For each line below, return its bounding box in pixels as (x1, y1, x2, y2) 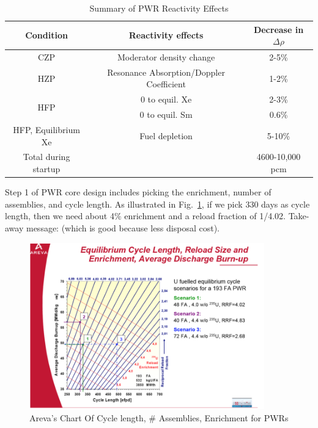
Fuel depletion (139, 129, 193, 142)
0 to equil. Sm (139, 108, 193, 121)
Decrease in (253, 23, 304, 35)
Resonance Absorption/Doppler (107, 65, 225, 78)
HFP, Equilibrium (13, 123, 80, 136)
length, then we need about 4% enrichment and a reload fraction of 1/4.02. (5, 209, 286, 222)
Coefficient (146, 78, 186, 90)
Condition (25, 29, 68, 42)
